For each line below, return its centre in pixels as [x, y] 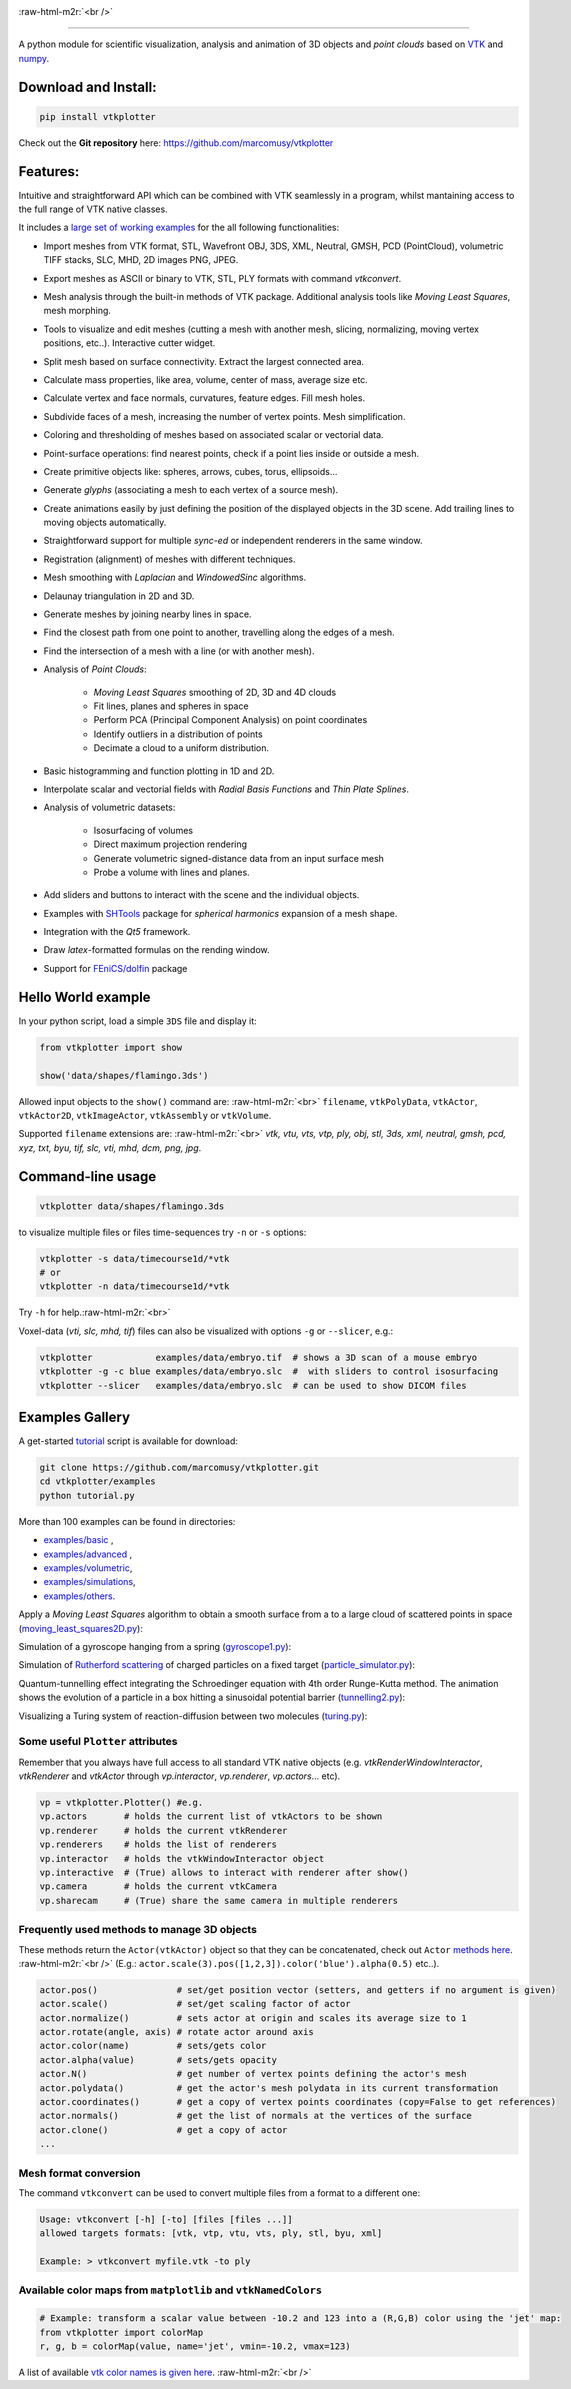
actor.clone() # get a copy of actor [163, 2129]
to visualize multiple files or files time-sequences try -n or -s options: [162, 1232]
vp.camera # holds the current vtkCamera [158, 1886]
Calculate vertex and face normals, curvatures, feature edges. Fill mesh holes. [204, 398]
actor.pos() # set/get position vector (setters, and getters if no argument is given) [298, 1989]
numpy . [34, 58]
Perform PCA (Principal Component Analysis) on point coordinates [230, 720]
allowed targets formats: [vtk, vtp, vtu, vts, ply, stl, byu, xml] [211, 2233]
